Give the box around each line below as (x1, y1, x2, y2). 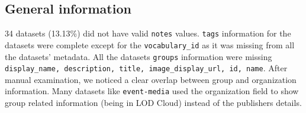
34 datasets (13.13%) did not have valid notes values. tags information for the (5, 27, 291, 39)
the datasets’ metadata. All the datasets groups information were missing (5, 50, 272, 62)
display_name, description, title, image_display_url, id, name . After (5, 62, 288, 74)
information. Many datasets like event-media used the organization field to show (5, 85, 299, 97)
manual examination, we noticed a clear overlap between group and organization (5, 73, 297, 85)
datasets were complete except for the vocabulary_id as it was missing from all (5, 38, 295, 51)
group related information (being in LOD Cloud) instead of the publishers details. (5, 97, 302, 109)
